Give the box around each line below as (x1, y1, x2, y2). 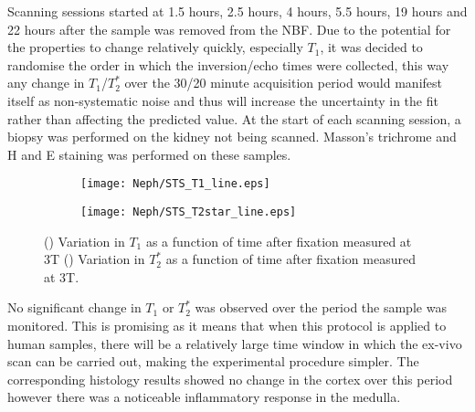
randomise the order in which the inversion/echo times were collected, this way (7, 55, 449, 74)
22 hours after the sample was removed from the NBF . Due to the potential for (7, 19, 451, 38)
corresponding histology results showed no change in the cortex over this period (7, 369, 453, 388)
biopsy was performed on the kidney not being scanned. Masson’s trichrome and (7, 127, 457, 146)
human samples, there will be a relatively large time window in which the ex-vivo (7, 333, 462, 353)
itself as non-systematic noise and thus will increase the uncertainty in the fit (7, 90, 438, 110)
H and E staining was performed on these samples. (7, 144, 291, 164)
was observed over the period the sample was (195, 298, 447, 317)
